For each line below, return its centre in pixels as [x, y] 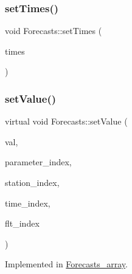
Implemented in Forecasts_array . [66, 264]
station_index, [32, 182]
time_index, [28, 203]
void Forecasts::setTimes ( [54, 31]
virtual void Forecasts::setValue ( [66, 121]
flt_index [22, 223]
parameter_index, [38, 162]
